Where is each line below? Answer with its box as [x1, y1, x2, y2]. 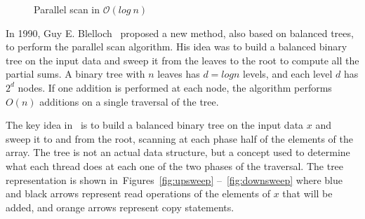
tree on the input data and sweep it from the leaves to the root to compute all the [6, 52, 359, 67]
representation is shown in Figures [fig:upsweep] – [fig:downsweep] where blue [6, 172, 343, 187]
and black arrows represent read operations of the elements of [6, 186, 270, 201]
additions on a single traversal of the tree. [39, 94, 219, 108]
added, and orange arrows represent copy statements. [6, 199, 234, 214]
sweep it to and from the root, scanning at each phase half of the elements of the [6, 131, 354, 146]
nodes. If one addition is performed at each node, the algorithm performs [18, 80, 332, 94]
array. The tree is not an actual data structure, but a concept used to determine [6, 145, 350, 160]
